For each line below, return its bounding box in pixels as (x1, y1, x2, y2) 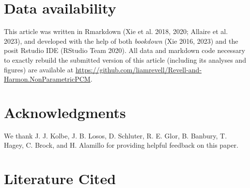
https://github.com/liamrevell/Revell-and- (75, 64, 202, 74)
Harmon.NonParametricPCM (4, 74, 91, 84)
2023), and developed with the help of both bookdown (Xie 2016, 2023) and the (4, 35, 238, 46)
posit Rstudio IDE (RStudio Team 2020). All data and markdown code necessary (4, 45, 245, 55)
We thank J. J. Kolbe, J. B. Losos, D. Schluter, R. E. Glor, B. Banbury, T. (4, 130, 227, 140)
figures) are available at (4, 64, 74, 74)
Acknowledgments (4, 102, 126, 122)
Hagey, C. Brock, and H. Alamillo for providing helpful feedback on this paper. (4, 140, 238, 150)
